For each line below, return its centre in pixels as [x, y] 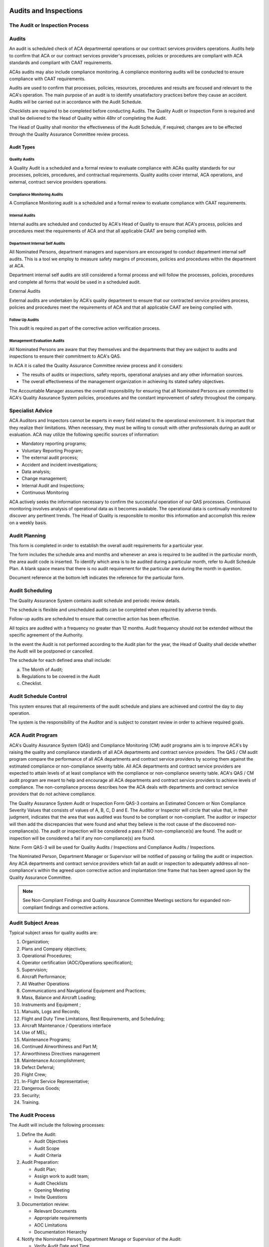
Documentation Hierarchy [61, 1232]
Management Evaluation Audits [37, 341]
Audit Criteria [48, 1155]
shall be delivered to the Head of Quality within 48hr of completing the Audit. [88, 118]
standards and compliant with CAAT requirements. [61, 63]
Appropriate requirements [61, 1218]
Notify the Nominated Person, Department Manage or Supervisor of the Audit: [102, 1239]
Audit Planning [27, 535]
